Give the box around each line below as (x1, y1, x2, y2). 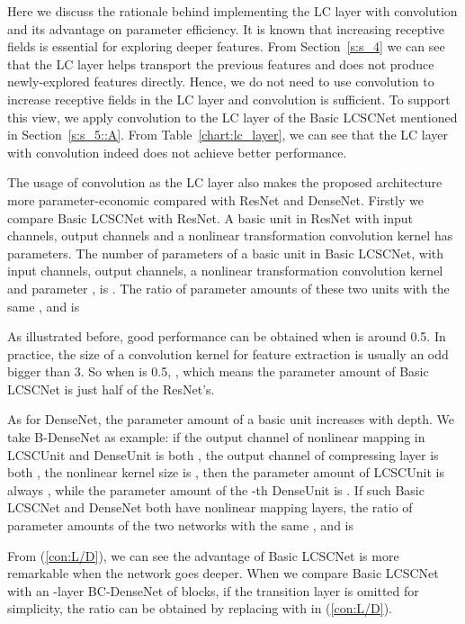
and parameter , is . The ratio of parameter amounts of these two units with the (7, 278, 450, 297)
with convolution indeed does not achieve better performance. (7, 142, 347, 161)
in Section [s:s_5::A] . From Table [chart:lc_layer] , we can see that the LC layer (7, 125, 448, 144)
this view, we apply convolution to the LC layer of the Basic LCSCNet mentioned (7, 107, 458, 126)
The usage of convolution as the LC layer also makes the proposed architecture (7, 173, 443, 192)
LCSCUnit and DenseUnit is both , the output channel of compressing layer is (7, 445, 439, 464)
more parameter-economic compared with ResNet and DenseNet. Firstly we (7, 190, 424, 209)
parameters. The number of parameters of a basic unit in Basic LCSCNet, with (7, 243, 444, 262)
